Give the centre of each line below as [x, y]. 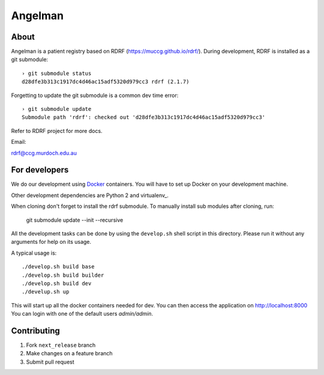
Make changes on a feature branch [70, 353]
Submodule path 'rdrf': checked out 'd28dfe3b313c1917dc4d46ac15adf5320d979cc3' [144, 117]
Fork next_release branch [61, 345]
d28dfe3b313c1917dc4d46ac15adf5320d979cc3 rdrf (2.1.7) [106, 82]
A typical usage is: [34, 253]
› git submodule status [57, 73]
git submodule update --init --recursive [75, 220]
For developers [40, 170]
